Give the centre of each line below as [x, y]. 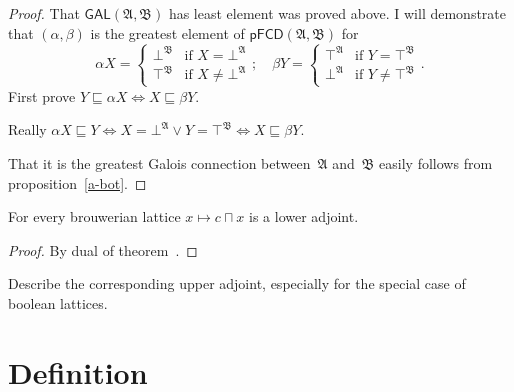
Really [27, 129]
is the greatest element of [167, 32]
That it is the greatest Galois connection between [159, 162]
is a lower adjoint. [304, 216]
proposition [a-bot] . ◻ [77, 182]
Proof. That [44, 13]
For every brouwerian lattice [94, 216]
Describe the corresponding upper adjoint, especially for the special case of [237, 283]
